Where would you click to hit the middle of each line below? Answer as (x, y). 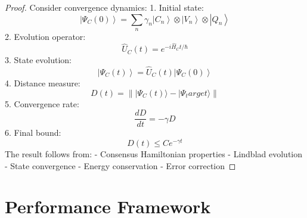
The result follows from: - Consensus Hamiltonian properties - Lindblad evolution (153, 153)
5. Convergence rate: (42, 103)
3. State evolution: (38, 60)
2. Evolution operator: (45, 36)
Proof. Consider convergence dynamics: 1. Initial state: (104, 7)
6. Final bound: (33, 133)
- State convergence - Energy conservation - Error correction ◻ (120, 165)
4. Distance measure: (43, 83)
